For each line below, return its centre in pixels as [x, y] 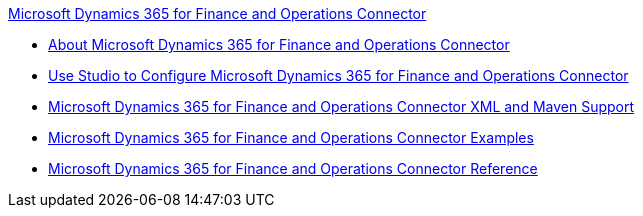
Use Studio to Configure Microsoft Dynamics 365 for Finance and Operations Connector [338, 75]
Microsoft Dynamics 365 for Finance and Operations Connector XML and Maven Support [341, 106]
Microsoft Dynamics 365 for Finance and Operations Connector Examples [291, 137]
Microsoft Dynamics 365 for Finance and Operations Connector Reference [293, 168]
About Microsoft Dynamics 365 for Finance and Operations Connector [279, 44]
